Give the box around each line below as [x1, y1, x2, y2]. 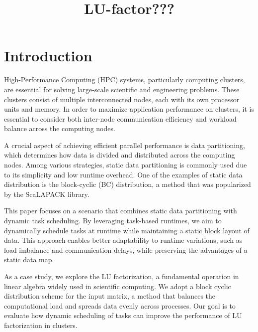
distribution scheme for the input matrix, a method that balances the [4, 291, 216, 301]
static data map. [4, 254, 54, 265]
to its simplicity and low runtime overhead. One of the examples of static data [4, 169, 243, 179]
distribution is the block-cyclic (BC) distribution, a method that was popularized [4, 179, 251, 189]
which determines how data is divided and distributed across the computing [4, 150, 235, 160]
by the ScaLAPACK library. [4, 188, 89, 199]
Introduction [4, 45, 92, 66]
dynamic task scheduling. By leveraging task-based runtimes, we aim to [4, 215, 222, 226]
